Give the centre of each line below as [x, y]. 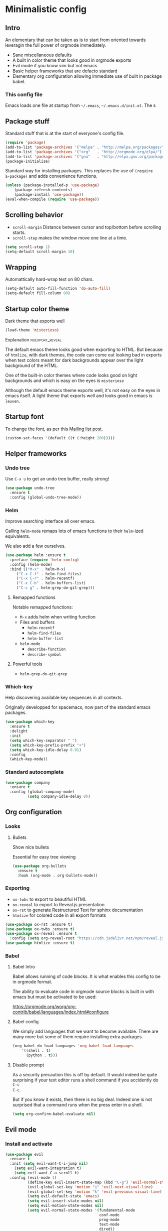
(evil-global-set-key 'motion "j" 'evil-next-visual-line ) [90, 1187]
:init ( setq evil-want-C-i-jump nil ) [49, 1164]
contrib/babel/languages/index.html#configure [60, 1012]
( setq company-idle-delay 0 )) [59, 797]
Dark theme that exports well [35, 321]
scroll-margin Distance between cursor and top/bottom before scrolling [87, 227]
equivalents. [18, 536]
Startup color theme [37, 309]
